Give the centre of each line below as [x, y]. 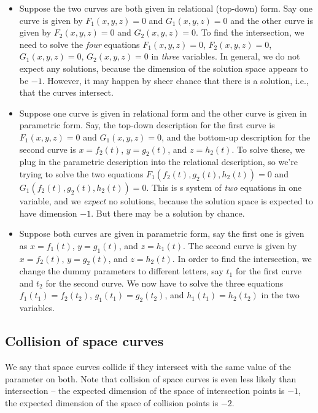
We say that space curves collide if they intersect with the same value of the [148, 367]
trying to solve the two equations [81, 173]
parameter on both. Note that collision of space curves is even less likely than [151, 378]
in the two [280, 295]
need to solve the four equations [79, 44]
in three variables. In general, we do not [226, 56]
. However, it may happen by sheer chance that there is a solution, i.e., [175, 80]
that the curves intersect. [66, 92]
